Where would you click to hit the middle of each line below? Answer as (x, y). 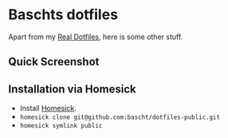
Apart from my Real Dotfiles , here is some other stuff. (96, 37)
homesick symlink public (61, 126)
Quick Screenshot (54, 62)
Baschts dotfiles (63, 15)
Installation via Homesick (73, 89)
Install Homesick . (48, 108)
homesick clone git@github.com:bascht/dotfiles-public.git (120, 117)
